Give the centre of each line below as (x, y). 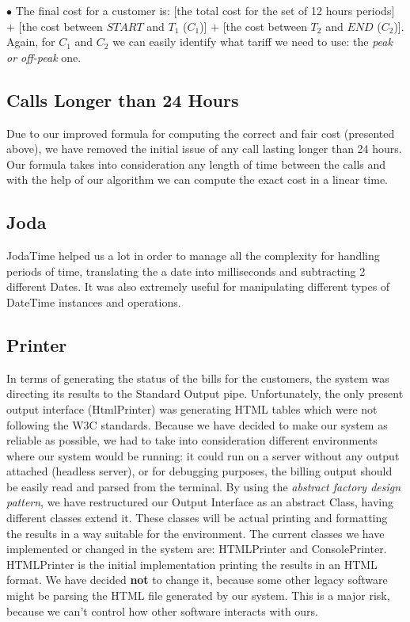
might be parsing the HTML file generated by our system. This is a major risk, (198, 595)
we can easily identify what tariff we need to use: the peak (252, 42)
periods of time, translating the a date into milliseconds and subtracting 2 (186, 271)
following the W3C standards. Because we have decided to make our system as (197, 424)
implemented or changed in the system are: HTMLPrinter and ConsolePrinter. (197, 549)
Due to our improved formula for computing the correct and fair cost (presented (201, 133)
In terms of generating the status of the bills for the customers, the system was (198, 378)
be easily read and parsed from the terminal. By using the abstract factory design (204, 486)
